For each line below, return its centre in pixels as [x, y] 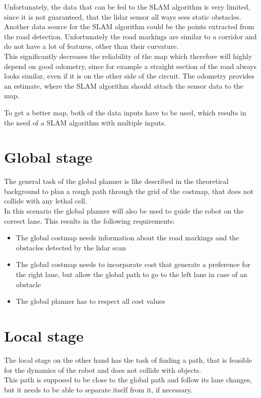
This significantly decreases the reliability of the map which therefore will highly [128, 56]
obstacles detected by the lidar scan [71, 247]
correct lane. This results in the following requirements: [89, 220]
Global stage [48, 157]
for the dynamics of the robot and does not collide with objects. [103, 370]
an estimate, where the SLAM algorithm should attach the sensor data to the [124, 85]
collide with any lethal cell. [46, 201]
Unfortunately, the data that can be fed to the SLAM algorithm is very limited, [127, 7]
